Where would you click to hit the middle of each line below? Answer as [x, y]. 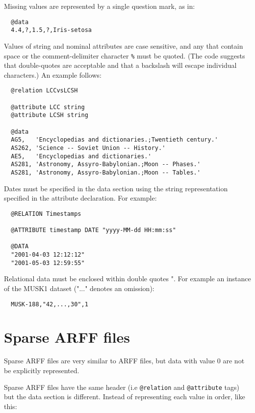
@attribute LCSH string [50, 115]
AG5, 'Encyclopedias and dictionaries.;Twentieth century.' [115, 140]
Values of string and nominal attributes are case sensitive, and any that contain [124, 45]
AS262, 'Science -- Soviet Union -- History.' [88, 148]
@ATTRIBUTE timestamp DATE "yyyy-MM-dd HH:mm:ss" [93, 230]
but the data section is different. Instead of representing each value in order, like [125, 397]
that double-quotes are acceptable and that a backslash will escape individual [120, 65]
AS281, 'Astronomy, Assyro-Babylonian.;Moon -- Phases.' [106, 164]
